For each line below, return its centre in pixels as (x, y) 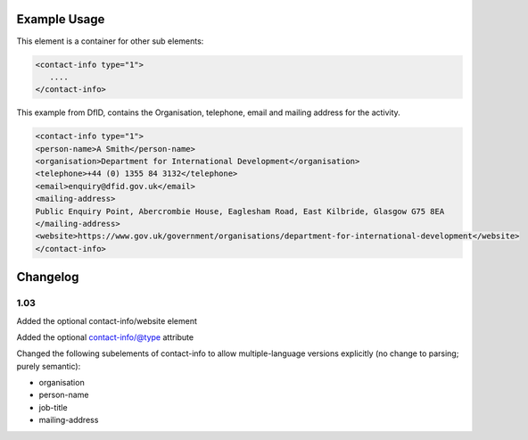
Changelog (48, 277)
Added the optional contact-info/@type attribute (105, 337)
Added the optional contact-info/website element (107, 320)
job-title (53, 407)
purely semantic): (49, 366)
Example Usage (61, 19)
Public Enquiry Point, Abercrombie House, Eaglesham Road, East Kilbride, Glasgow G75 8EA (240, 211)
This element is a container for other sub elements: (110, 41)
